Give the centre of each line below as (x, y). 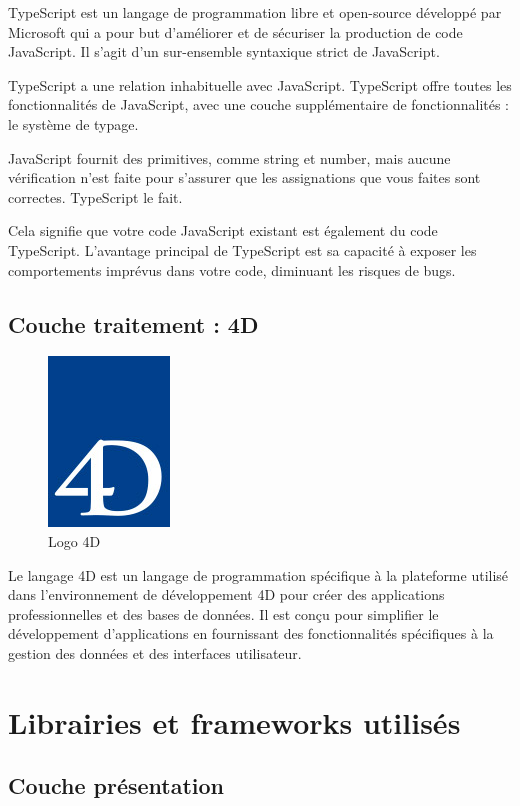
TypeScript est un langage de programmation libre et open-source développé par (255, 12)
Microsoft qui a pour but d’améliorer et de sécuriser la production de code (235, 31)
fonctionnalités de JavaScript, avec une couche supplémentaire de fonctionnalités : (259, 104)
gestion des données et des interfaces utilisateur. (155, 652)
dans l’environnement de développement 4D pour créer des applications (226, 594)
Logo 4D (74, 540)
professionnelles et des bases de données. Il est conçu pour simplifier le (223, 613)
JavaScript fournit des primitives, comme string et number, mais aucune (229, 157)
